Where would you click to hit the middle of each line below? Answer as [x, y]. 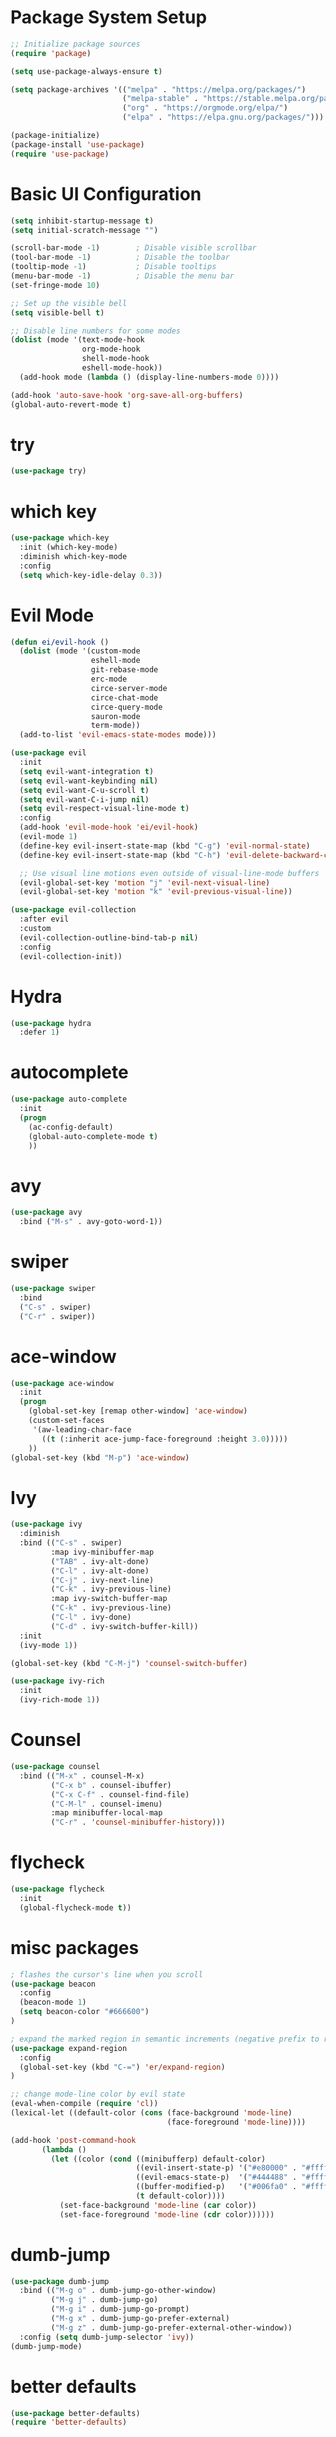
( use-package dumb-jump [60, 2281]
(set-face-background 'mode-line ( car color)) [158, 2205]
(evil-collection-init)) [71, 956]
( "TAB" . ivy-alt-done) [100, 1561]
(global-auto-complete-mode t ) [93, 1136]
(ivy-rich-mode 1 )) [60, 1700]
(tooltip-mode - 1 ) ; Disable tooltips [113, 267]
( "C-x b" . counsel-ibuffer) [111, 1785]
